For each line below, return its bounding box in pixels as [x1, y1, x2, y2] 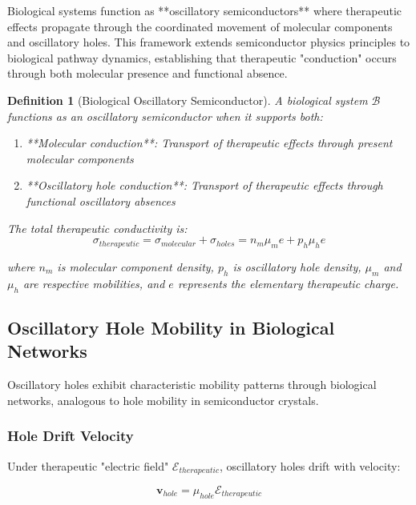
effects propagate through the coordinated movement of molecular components [7, 18, 393, 34]
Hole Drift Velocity [7, 426, 134, 446]
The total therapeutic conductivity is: [7, 219, 188, 236]
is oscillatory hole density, [232, 258, 361, 275]
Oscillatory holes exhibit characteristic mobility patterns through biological [7, 376, 377, 393]
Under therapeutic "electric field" [7, 457, 169, 474]
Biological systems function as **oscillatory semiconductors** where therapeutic [7, 2, 402, 18]
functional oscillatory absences [26, 192, 176, 209]
